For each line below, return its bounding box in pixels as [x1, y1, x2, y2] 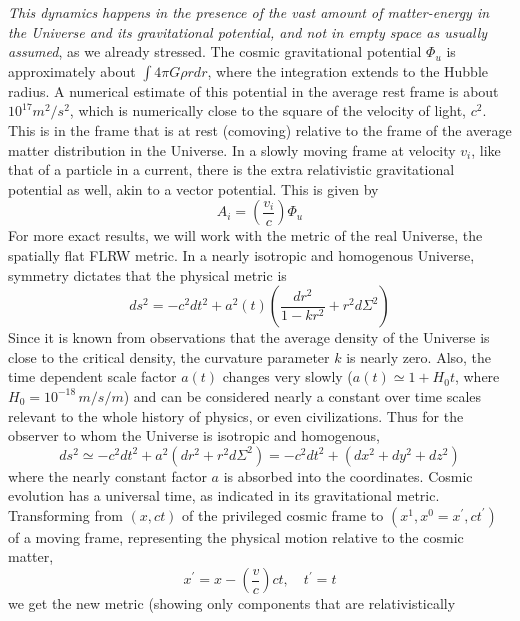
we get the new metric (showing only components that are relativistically [8, 593, 456, 614]
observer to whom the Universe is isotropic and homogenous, [8, 425, 380, 446]
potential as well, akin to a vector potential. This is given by [8, 178, 379, 199]
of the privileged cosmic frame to [182, 504, 384, 525]
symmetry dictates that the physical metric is [8, 264, 287, 285]
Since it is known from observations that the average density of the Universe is [8, 327, 490, 348]
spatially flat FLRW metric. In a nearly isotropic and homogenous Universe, [8, 244, 475, 265]
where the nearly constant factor [8, 465, 207, 486]
